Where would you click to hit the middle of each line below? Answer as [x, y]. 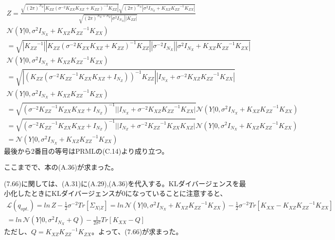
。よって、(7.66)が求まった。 [137, 232]
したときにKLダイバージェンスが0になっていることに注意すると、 [122, 193]
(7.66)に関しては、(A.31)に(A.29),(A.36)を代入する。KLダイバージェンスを [122, 183]
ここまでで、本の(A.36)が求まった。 [61, 167]
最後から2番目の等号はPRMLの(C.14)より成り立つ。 [86, 151]
